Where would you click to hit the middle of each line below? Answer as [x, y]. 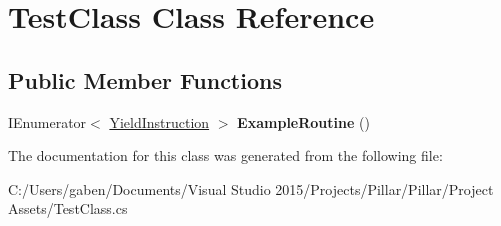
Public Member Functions [145, 79]
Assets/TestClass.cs [68, 208]
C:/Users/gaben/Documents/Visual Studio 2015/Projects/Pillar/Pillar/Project [251, 188]
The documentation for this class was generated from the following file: [225, 155]
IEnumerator [47, 121]
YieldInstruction [159, 121]
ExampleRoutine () [303, 121]
